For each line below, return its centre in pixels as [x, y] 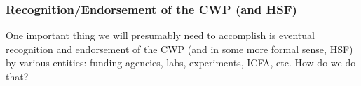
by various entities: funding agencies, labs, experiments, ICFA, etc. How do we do [181, 63]
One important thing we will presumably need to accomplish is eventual [160, 35]
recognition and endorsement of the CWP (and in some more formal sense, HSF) [179, 49]
